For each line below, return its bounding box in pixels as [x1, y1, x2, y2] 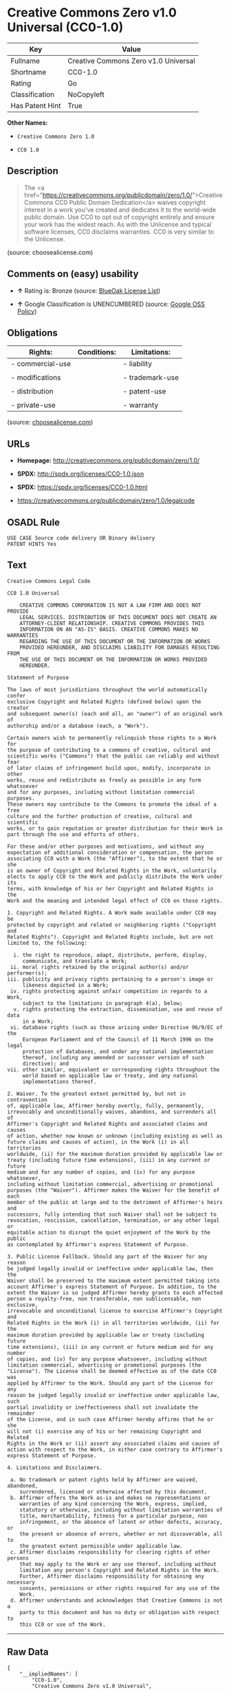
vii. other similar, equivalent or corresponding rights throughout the [7, 1066, 220, 1073]
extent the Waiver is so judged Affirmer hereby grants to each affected [7, 1289, 223, 1296]
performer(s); [7, 970, 48, 977]
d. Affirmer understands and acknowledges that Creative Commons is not [10, 1597, 223, 1604]
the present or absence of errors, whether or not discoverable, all [19, 1530, 223, 1538]
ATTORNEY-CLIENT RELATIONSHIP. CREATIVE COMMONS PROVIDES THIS [19, 620, 205, 627]
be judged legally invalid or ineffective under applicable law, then [7, 1265, 214, 1272]
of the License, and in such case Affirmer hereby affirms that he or [7, 1416, 214, 1423]
